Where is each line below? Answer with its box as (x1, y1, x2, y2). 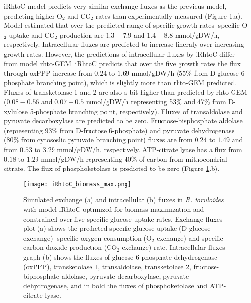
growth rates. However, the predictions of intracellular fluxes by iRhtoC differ (4, 48, 235, 58)
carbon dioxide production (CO (23, 242, 117, 252)
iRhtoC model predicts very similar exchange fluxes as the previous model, (4, 1, 227, 11)
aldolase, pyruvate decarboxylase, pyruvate (61, 271, 189, 281)
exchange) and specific (157, 232, 223, 243)
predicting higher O (4, 10, 62, 20)
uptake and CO (9, 29, 55, 39)
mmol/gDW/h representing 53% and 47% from (86, 96, 226, 106)
